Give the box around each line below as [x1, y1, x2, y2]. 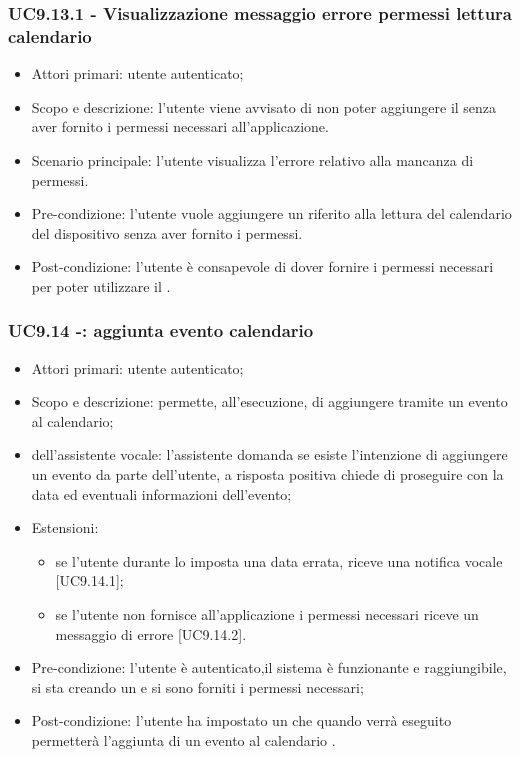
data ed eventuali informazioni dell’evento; [31, 483, 292, 504]
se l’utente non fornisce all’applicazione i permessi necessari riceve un [55, 604, 479, 625]
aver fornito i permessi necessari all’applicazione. [31, 116, 329, 137]
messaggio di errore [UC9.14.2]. [55, 623, 247, 644]
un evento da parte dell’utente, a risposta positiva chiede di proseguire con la [31, 464, 504, 485]
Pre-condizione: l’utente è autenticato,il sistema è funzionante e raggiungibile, [31, 657, 507, 678]
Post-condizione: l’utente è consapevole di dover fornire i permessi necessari [31, 256, 494, 277]
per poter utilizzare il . [31, 275, 171, 296]
